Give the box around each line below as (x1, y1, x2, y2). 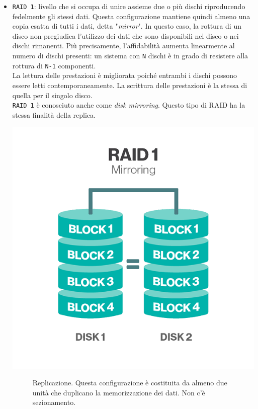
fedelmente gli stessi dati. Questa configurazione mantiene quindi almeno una (12, 11, 250, 21)
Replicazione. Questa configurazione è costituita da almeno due (32, 377, 227, 388)
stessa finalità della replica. (12, 109, 96, 120)
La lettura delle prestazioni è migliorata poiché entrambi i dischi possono (12, 70, 237, 80)
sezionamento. (32, 397, 76, 407)
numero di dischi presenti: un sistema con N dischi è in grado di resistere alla (12, 50, 248, 61)
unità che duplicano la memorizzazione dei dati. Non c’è (32, 387, 205, 397)
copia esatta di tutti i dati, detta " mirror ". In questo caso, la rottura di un (12, 21, 241, 31)
